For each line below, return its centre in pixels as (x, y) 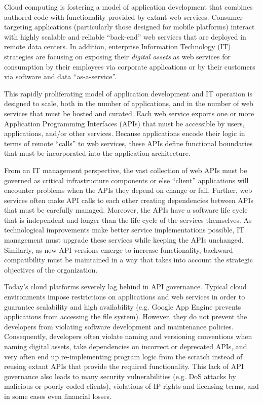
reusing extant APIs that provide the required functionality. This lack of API (124, 366)
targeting (18, 27)
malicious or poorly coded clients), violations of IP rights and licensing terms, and (131, 386)
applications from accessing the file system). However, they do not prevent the (126, 316)
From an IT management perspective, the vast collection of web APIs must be (126, 170)
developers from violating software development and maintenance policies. (119, 326)
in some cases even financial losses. (58, 396)
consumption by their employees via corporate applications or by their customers (130, 66)
